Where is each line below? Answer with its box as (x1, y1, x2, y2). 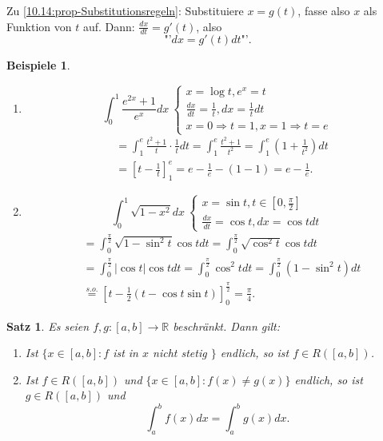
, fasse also (297, 2, 350, 18)
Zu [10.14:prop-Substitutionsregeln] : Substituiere (6, 2, 244, 18)
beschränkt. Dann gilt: (173, 317, 281, 334)
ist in (113, 344, 138, 361)
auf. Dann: (82, 18, 135, 34)
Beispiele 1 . (6, 57, 70, 73)
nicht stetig (153, 344, 207, 361)
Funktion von (6, 18, 72, 34)
